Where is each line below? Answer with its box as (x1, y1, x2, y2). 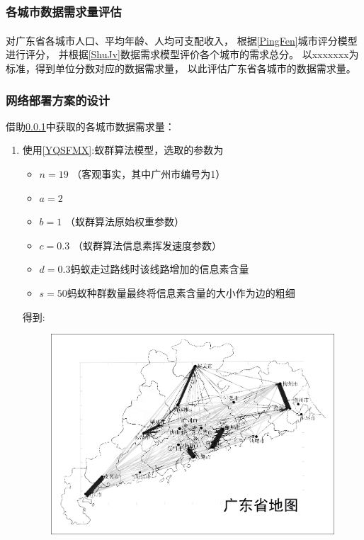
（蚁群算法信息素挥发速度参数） (72, 237, 222, 252)
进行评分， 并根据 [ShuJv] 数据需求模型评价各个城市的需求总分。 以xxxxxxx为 (6, 47, 359, 62)
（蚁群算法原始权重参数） (64, 214, 184, 229)
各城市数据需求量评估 (6, 2, 122, 20)
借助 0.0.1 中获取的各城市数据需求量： (6, 118, 175, 133)
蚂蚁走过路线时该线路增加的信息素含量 (70, 261, 249, 276)
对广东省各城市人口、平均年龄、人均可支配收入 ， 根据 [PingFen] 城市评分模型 (6, 33, 358, 47)
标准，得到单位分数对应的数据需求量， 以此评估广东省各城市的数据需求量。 (6, 61, 356, 76)
